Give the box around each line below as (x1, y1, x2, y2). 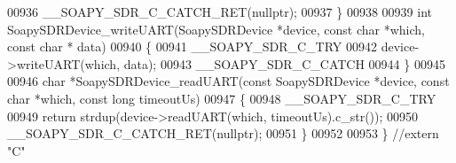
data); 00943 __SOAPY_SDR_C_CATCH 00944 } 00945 (123, 54, 445, 73)
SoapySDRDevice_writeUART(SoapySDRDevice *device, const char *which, (7, 19, 425, 38)
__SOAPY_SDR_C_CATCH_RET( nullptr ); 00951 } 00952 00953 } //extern (7, 124, 439, 143)
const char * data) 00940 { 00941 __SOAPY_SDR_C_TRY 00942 (7, 37, 378, 56)
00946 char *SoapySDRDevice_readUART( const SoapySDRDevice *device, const (7, 72, 450, 90)
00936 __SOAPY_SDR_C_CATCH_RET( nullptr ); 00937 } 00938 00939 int (7, 3, 433, 20)
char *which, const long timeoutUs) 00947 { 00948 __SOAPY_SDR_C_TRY (7, 89, 436, 107)
